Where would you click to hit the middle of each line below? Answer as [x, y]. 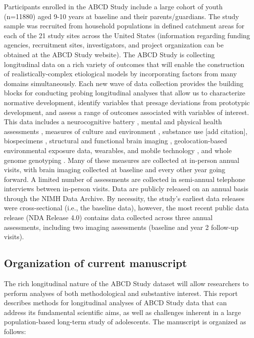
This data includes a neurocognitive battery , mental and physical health [113, 122]
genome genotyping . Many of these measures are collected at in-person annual [122, 160]
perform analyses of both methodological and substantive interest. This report [121, 293]
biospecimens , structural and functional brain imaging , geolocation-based [116, 141]
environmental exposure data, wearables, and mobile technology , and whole [118, 150]
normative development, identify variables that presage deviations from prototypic [127, 102]
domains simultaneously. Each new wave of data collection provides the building [124, 83]
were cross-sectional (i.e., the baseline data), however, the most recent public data [127, 208]
